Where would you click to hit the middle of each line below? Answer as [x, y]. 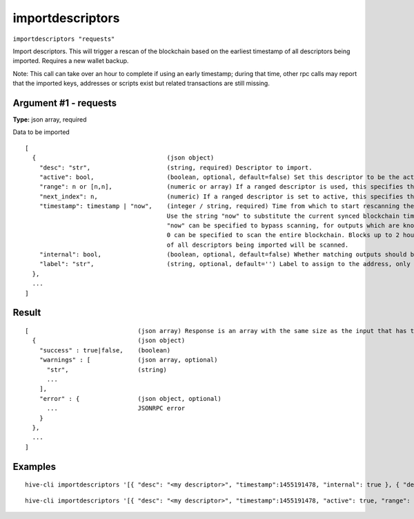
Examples [34, 466]
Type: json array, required [50, 120]
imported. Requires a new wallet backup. [71, 61]
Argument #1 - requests [65, 103]
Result [27, 313]
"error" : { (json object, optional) [130, 398]
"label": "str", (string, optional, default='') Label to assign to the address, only [225, 264]
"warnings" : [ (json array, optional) [128, 360]
